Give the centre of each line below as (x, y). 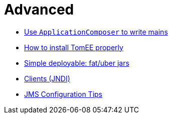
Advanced (39, 10)
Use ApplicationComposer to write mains (96, 32)
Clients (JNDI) (47, 78)
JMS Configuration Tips (63, 94)
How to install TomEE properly (74, 47)
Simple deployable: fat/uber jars (77, 63)
